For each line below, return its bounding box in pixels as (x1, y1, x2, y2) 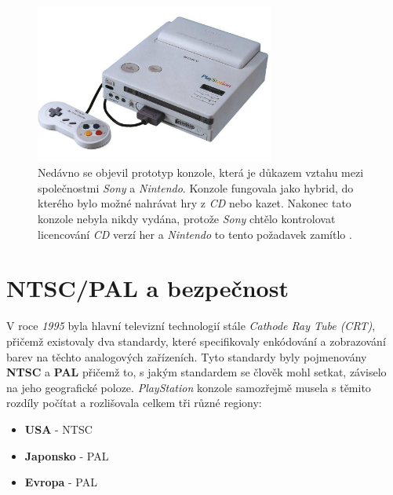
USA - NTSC (24, 420, 93, 437)
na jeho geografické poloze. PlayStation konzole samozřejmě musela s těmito (6, 379, 371, 395)
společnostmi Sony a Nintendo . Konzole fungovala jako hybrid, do (38, 179, 354, 196)
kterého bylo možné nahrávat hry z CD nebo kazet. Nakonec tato (38, 195, 351, 211)
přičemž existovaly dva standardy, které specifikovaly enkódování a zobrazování (6, 332, 386, 349)
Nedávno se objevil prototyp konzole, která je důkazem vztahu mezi (38, 164, 364, 181)
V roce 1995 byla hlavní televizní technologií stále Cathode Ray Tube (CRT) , (6, 317, 376, 334)
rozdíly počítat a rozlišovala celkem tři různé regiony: (6, 394, 262, 411)
